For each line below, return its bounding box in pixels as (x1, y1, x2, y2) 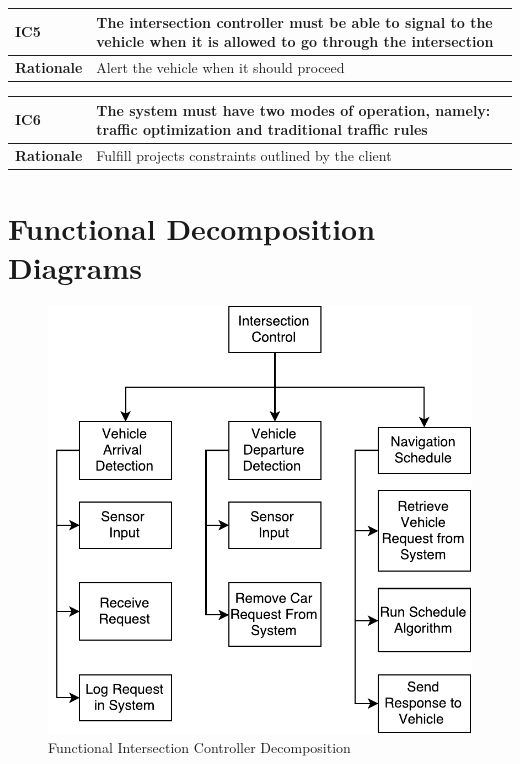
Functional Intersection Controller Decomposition (48, 737, 351, 758)
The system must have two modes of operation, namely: (96, 99, 491, 120)
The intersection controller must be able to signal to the (96, 11, 493, 32)
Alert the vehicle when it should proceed (96, 56, 345, 77)
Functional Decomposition (8, 208, 376, 249)
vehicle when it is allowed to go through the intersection (96, 31, 494, 52)
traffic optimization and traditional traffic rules (96, 119, 428, 140)
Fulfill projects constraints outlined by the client (96, 144, 392, 165)
